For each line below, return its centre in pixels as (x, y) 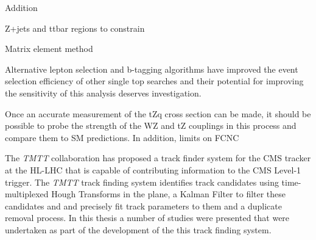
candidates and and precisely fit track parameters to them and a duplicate (143, 205)
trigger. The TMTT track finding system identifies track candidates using (142, 182)
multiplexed (27, 194)
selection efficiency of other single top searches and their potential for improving (154, 81)
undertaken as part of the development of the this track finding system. (138, 229)
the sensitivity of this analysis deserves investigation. (103, 93)
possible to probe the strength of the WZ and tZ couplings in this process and (151, 125)
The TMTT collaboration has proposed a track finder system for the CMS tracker (158, 158)
